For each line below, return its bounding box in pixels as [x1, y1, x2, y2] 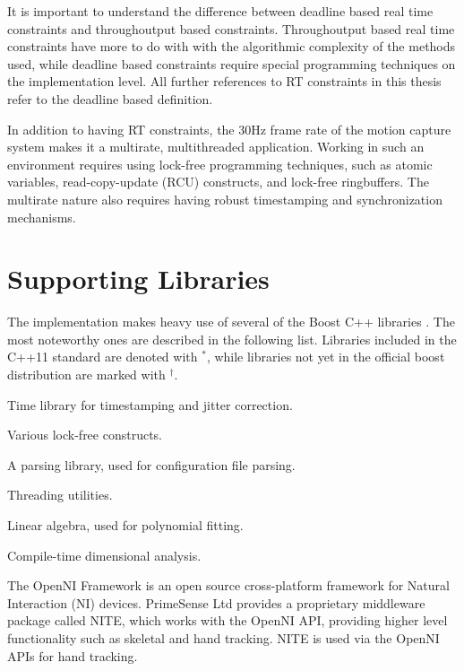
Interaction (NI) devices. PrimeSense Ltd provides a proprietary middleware [7, 593, 425, 612]
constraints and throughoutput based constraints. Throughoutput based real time [7, 19, 455, 38]
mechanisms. [7, 207, 76, 226]
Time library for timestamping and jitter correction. [7, 395, 293, 414]
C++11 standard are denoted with [7, 347, 198, 366]
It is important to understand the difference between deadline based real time [7, 2, 434, 20]
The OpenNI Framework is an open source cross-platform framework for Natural [7, 576, 450, 595]
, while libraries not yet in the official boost [206, 347, 445, 366]
